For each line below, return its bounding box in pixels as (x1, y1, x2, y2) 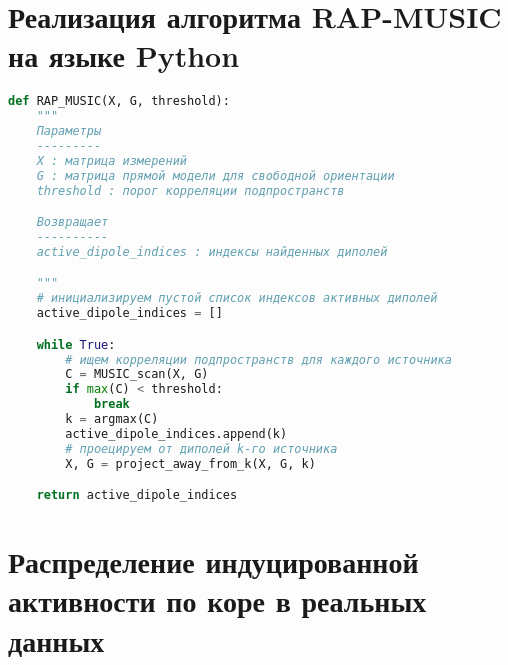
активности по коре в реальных (8, 580, 427, 621)
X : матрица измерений (36, 153, 187, 168)
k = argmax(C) (65, 412, 159, 427)
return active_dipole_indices (36, 488, 238, 503)
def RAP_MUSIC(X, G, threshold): (8, 94, 230, 109)
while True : (36, 337, 116, 352)
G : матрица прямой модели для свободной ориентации (36, 168, 395, 183)
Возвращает (36, 215, 109, 230)
